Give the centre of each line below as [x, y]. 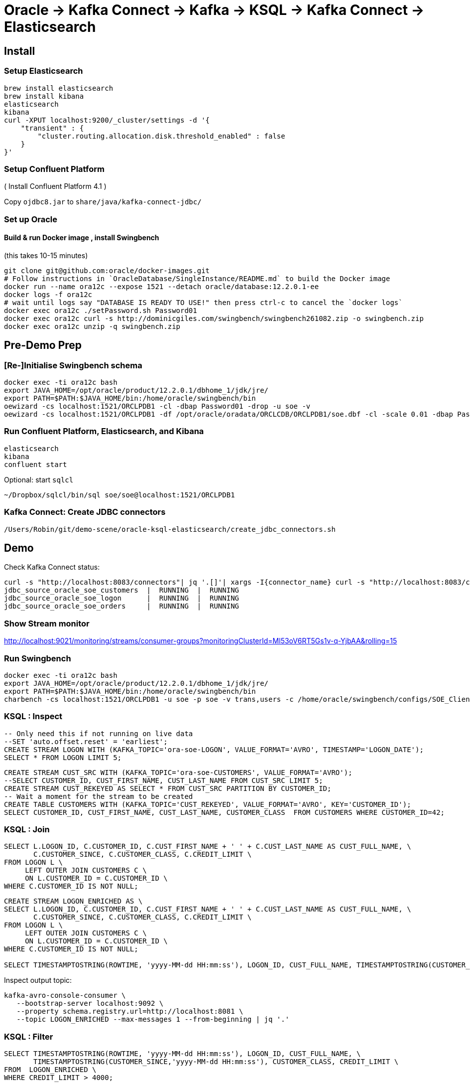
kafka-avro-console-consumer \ [65, 996]
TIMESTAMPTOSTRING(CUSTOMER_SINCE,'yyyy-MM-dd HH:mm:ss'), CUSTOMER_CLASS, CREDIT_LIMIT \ [216, 1062]
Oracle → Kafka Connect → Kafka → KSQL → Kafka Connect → [214, 10]
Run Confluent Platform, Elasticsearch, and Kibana [104, 431]
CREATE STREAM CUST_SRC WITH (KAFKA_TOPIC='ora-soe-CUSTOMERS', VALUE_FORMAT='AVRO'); [178, 772]
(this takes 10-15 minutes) [46, 255]
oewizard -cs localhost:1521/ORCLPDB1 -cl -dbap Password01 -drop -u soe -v [157, 406]
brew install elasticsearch [59, 88]
